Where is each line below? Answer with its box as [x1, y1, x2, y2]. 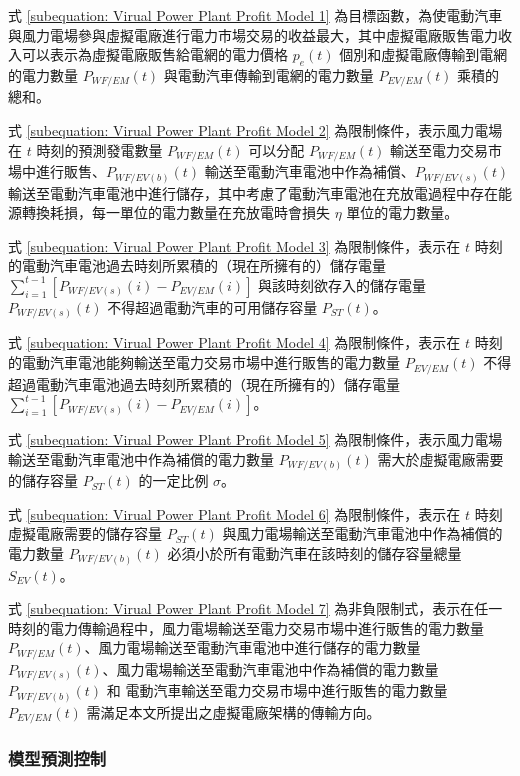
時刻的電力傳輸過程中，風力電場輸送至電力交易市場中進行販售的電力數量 [8, 617, 484, 638]
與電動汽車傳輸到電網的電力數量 [163, 64, 374, 85]
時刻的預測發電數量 [36, 139, 163, 160]
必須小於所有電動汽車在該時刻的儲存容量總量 [167, 543, 462, 564]
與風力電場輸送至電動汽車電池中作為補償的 [222, 523, 503, 544]
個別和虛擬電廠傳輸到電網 [339, 44, 508, 65]
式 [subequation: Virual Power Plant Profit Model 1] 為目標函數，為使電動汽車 [8, 5, 503, 25]
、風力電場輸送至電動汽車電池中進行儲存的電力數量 [84, 637, 421, 658]
